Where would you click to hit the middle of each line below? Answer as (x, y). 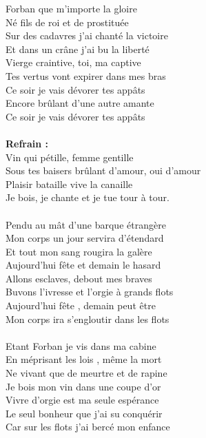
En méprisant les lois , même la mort (84, 359)
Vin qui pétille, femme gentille (70, 157)
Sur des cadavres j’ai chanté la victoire (87, 35)
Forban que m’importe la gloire (71, 8)
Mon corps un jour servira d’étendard (85, 238)
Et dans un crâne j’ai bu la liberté (78, 49)
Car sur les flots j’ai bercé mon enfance (88, 427)
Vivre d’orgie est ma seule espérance (82, 400)
